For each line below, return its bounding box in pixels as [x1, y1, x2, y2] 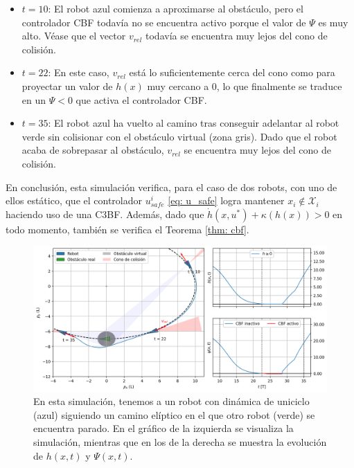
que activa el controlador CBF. [76, 92, 207, 107]
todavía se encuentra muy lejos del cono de [145, 28, 328, 43]
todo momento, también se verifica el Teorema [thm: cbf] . [6, 222, 249, 236]
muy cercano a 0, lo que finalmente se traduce [147, 78, 342, 93]
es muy [318, 15, 348, 29]
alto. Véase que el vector [21, 28, 126, 43]
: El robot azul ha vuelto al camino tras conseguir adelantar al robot [48, 116, 339, 130]
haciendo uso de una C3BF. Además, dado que [6, 206, 204, 221]
